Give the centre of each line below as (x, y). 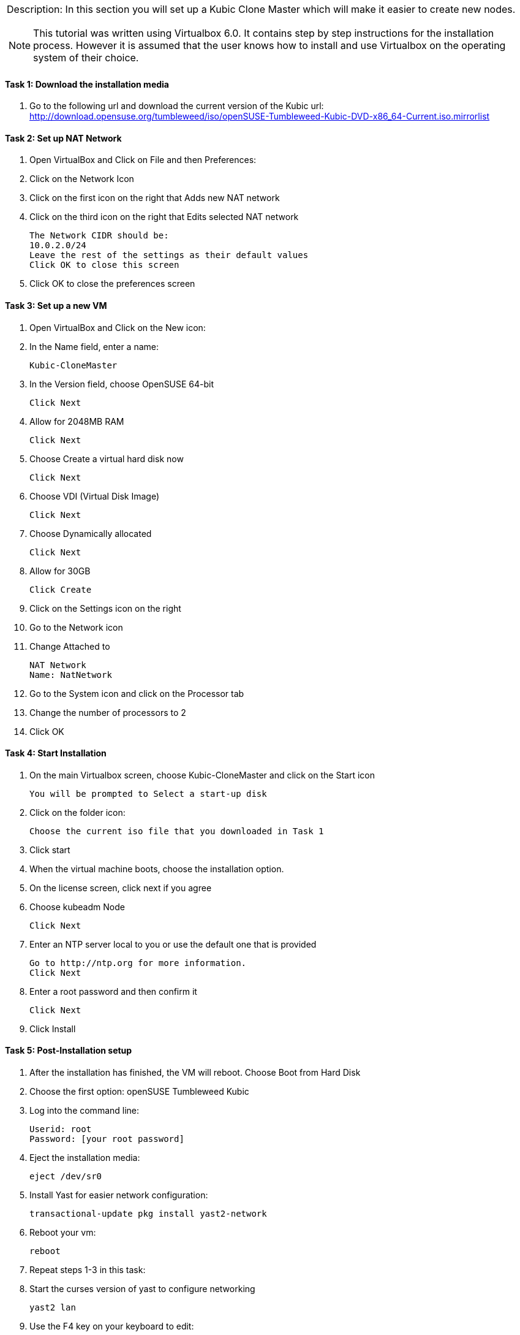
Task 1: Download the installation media (87, 84)
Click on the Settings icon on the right (105, 608)
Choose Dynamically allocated (91, 533)
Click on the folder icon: (77, 812)
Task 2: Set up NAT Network (63, 138)
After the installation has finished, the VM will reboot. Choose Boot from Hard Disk (195, 1073)
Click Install (53, 1029)
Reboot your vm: (63, 1233)
